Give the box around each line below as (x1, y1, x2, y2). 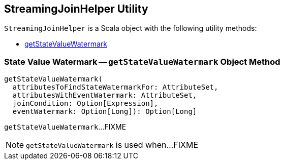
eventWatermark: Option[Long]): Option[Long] (12, 107, 197, 116)
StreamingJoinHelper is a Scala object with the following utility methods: (4, 24, 257, 33)
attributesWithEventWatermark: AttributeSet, (12, 91, 197, 100)
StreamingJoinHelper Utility (4, 3, 148, 15)
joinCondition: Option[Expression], (12, 99, 159, 108)
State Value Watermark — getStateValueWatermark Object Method (4, 56, 280, 67)
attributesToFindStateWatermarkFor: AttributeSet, (12, 83, 218, 92)
